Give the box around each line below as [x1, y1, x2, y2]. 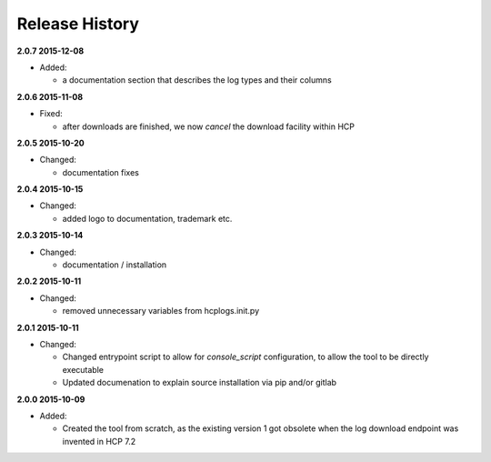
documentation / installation [62, 259, 167, 270]
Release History [16, 14, 140, 34]
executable [62, 364, 105, 375]
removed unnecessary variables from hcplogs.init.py [62, 306, 259, 316]
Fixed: [39, 108, 63, 119]
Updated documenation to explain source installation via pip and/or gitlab [62, 377, 336, 388]
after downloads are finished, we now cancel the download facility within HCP [62, 121, 355, 132]
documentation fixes [62, 166, 140, 177]
